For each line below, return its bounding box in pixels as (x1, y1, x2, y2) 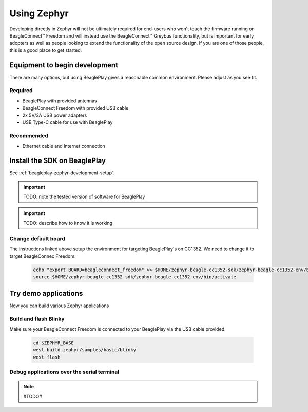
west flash (33, 354, 61, 360)
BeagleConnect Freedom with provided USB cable (22, 105, 129, 111)
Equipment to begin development (9, 61, 118, 69)
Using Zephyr (9, 8, 69, 19)
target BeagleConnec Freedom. (9, 253, 76, 259)
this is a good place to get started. (9, 47, 82, 53)
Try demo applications (9, 289, 83, 298)
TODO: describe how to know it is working (23, 220, 113, 226)
